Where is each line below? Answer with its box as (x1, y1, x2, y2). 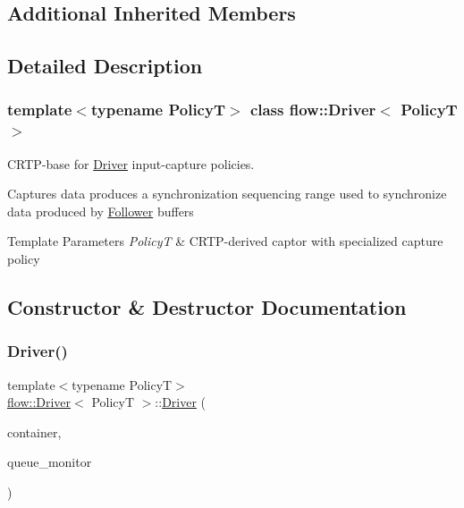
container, (7, 422, 62, 441)
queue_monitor (7, 453, 92, 471)
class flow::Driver (249, 98, 376, 121)
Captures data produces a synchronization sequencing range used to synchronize (7, 184, 447, 203)
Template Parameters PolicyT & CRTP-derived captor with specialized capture (7, 232, 443, 250)
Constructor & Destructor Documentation (7, 293, 407, 321)
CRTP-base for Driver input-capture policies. (7, 154, 255, 173)
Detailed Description (7, 52, 203, 80)
